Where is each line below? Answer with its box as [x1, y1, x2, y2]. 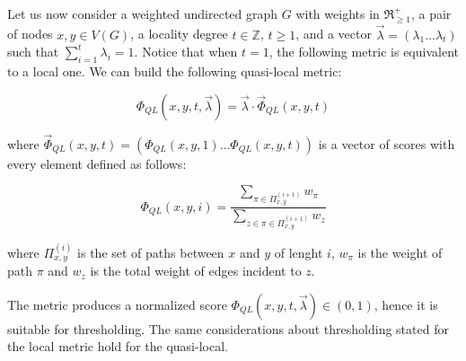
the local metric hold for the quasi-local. [7, 337, 228, 356]
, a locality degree [130, 24, 228, 43]
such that [7, 42, 59, 61]
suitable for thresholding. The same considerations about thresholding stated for [7, 319, 449, 338]
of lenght [274, 242, 323, 261]
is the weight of [357, 242, 443, 261]
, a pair [410, 4, 452, 22]
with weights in [295, 4, 380, 22]
